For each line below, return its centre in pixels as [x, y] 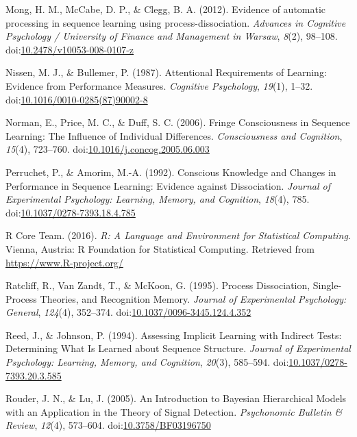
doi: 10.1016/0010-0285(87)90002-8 [77, 99]
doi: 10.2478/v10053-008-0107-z [70, 49]
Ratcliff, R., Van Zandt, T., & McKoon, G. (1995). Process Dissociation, [158, 285]
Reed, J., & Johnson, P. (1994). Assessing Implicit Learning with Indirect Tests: [174, 335]
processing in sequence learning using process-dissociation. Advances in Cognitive [176, 22]
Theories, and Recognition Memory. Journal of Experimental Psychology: [193, 298]
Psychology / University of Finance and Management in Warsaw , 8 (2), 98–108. [172, 36]
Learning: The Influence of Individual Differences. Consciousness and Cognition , [174, 135]
